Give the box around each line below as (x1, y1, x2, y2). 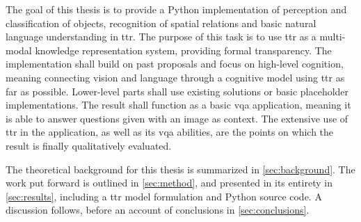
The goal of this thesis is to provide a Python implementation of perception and (6, 2, 347, 16)
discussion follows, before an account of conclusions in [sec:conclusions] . (6, 203, 310, 217)
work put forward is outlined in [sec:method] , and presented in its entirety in (6, 175, 332, 190)
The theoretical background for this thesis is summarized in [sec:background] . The (6, 161, 355, 176)
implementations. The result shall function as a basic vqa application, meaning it (6, 97, 351, 112)
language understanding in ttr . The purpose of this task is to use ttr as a (6, 29, 316, 44)
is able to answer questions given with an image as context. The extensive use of (6, 111, 348, 125)
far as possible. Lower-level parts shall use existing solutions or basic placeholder (6, 84, 349, 98)
